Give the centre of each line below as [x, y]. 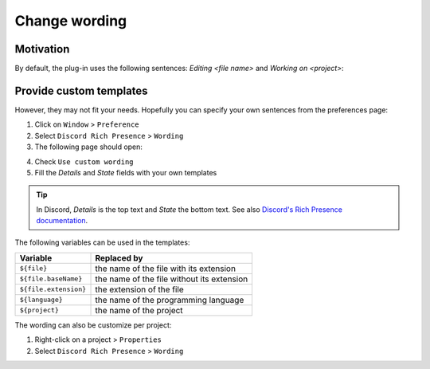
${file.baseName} [51, 279]
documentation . [62, 221]
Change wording [71, 21]
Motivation [42, 49]
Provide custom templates [81, 90]
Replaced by [119, 257]
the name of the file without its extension [172, 279]
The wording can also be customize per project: [93, 325]
